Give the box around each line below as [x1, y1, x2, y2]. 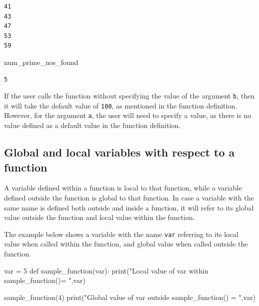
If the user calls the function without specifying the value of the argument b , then [4, 90, 255, 101]
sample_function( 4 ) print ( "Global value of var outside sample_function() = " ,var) [4, 291, 255, 302]
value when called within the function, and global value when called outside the [4, 238, 248, 249]
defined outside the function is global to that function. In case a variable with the [4, 192, 254, 202]
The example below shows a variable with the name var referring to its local [4, 228, 238, 239]
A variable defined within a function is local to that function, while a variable [4, 182, 242, 193]
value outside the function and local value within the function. [4, 212, 195, 222]
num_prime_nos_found [4, 56, 78, 67]
